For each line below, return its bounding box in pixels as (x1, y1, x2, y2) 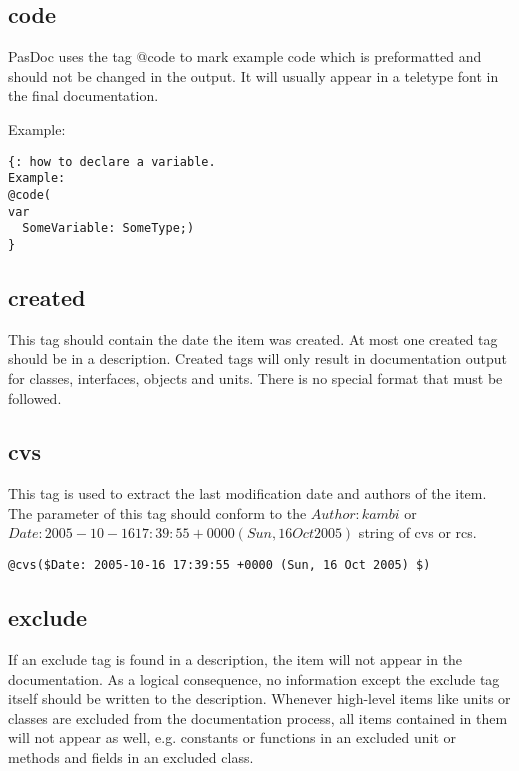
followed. (8, 387, 62, 408)
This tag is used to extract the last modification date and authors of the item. (8, 483, 487, 504)
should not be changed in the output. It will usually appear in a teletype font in (8, 65, 499, 86)
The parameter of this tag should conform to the (8, 502, 307, 523)
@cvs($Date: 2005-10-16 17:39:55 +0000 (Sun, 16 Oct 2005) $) (8, 558, 431, 573)
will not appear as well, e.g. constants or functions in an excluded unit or (8, 727, 457, 748)
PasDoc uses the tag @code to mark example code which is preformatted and (8, 46, 482, 67)
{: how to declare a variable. (8, 154, 216, 169)
